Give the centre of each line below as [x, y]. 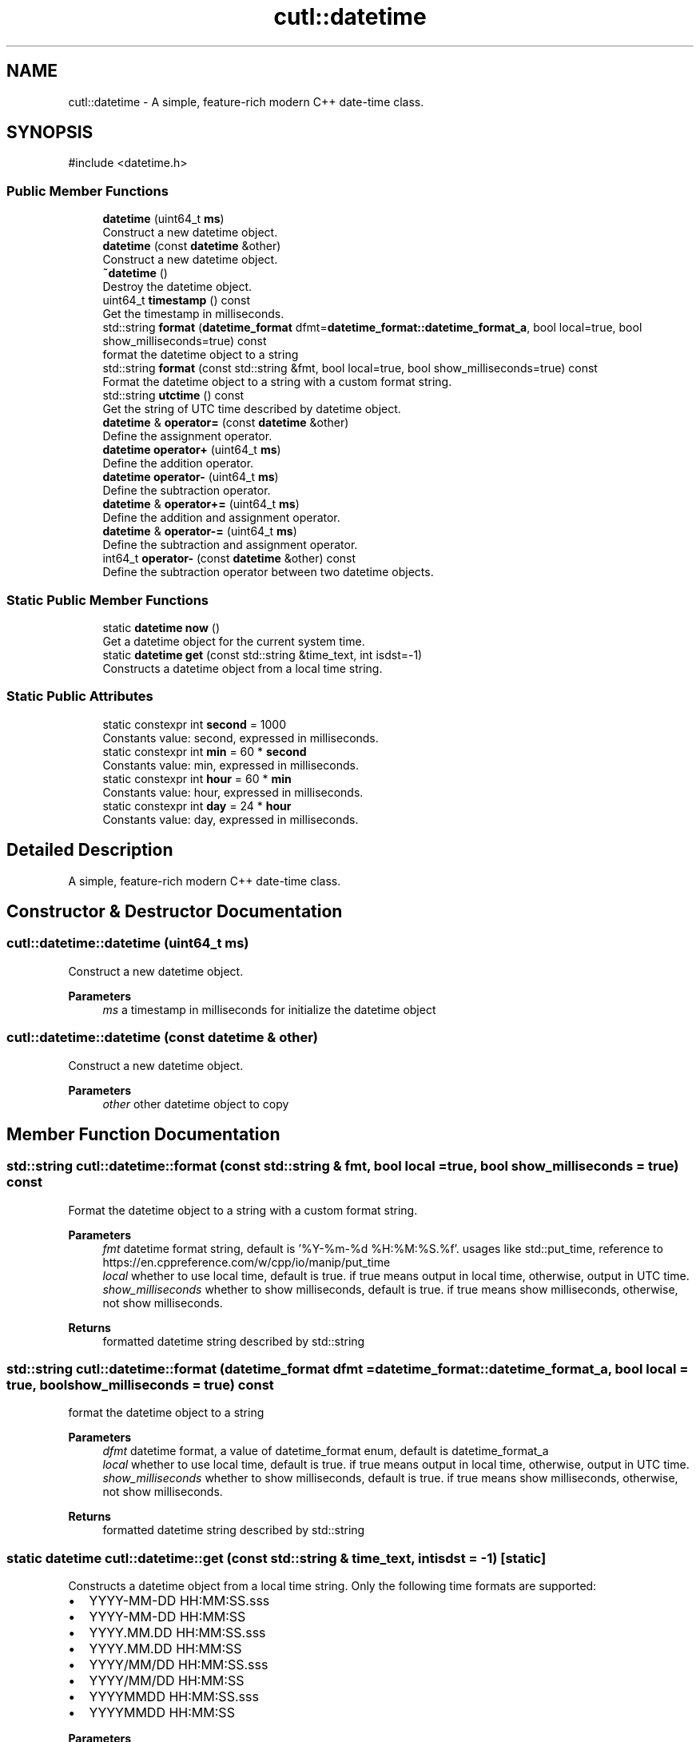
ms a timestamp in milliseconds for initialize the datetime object [269, 1009]
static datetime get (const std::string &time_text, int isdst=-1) [262, 654]
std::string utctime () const [173, 396]
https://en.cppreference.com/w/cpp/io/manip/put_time [247, 1262]
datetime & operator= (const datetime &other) [226, 423]
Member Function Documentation [143, 1134]
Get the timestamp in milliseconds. [193, 314]
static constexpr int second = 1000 [195, 724]
